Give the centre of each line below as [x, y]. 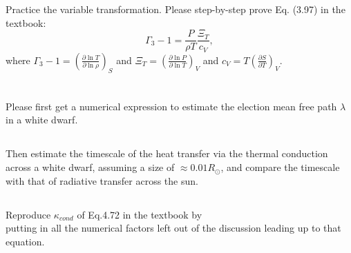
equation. [25, 241]
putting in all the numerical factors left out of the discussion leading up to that [173, 228]
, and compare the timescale [280, 167]
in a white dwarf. [42, 120]
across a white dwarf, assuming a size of [90, 167]
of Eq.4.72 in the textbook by [140, 214]
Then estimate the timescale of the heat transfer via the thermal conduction [167, 153]
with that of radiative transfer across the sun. [102, 180]
